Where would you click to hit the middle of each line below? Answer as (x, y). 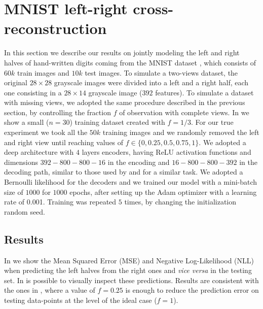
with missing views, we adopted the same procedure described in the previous (125, 102)
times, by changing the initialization (180, 202)
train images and (43, 72)
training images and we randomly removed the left (181, 132)
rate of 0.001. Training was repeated (60, 202)
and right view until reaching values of (64, 142)
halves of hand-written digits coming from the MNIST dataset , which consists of (130, 62)
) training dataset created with (117, 122)
